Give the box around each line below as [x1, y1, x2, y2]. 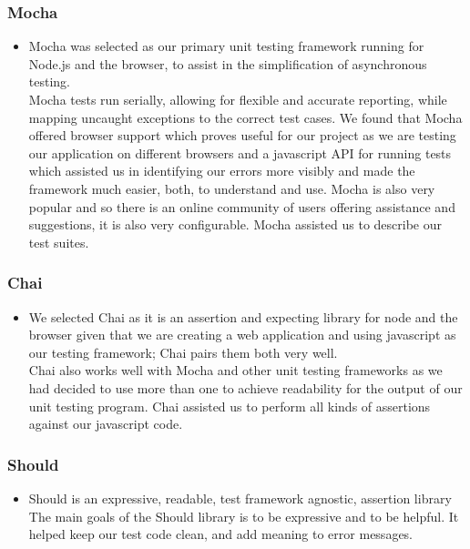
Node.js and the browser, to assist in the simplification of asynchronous [28, 54, 427, 73]
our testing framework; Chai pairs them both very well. [28, 342, 338, 361]
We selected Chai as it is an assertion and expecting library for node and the [28, 307, 458, 326]
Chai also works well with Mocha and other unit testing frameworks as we [28, 361, 443, 380]
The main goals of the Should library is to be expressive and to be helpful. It [28, 506, 459, 525]
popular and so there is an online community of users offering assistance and [28, 197, 455, 216]
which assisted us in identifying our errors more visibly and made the [28, 161, 415, 180]
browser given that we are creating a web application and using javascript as [28, 325, 456, 344]
